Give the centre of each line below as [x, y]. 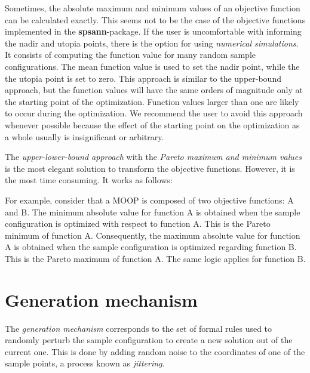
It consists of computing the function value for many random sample [130, 55]
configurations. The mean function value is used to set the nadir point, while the [152, 66]
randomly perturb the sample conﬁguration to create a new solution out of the [149, 340]
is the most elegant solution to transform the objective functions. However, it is [150, 168]
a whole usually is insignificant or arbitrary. [85, 136]
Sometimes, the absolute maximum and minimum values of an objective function [153, 8]
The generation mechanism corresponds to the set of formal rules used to [139, 328]
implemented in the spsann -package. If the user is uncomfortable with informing [153, 31]
